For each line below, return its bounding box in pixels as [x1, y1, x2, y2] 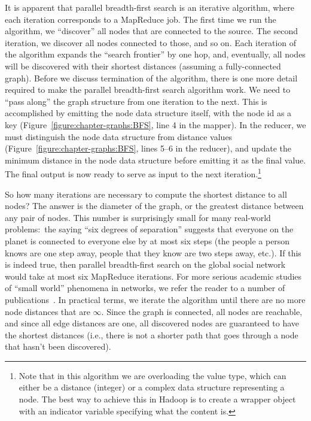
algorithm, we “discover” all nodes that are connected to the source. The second [5, 25, 298, 37]
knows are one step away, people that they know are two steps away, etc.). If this [5, 246, 301, 259]
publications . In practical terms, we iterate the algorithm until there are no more [5, 293, 306, 305]
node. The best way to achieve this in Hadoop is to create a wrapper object [19, 393, 296, 405]
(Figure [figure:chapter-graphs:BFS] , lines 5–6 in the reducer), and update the [5, 142, 291, 155]
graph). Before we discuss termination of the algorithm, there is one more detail [5, 71, 298, 84]
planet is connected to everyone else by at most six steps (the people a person [5, 234, 290, 247]
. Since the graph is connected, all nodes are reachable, [101, 305, 303, 317]
